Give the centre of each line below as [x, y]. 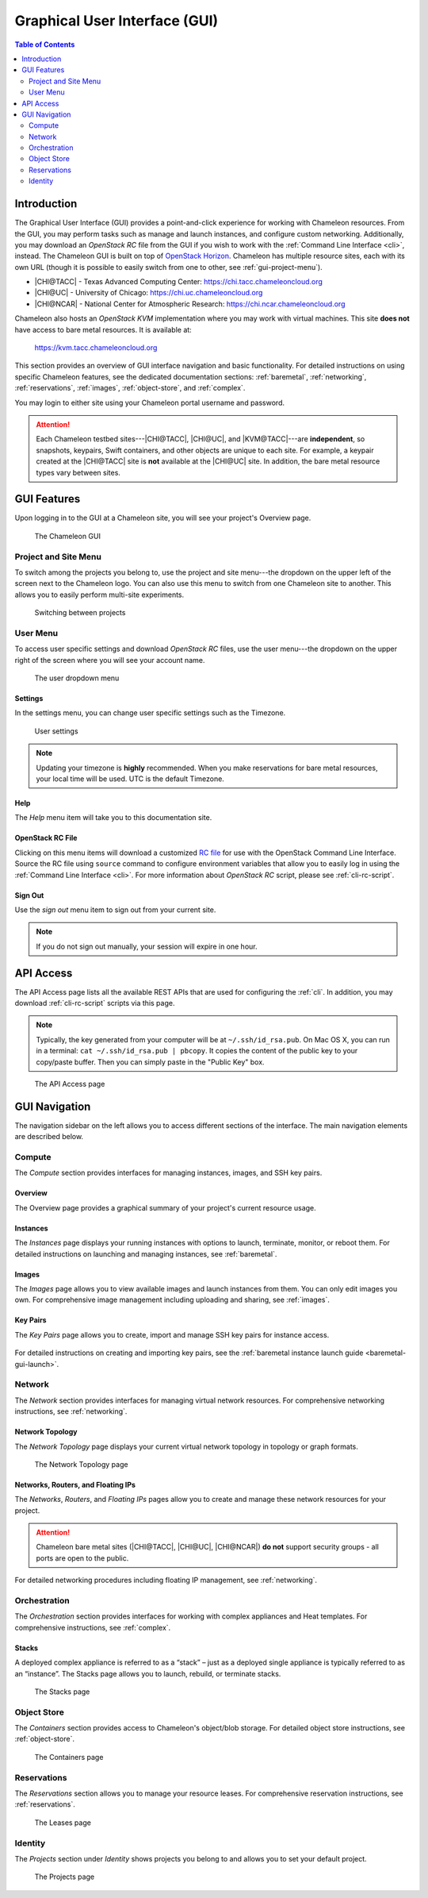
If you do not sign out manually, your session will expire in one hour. [147, 946]
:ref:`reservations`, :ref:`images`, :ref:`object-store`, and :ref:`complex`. [130, 388]
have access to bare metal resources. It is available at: [103, 329]
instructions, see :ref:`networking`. [71, 1411]
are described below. [49, 1137]
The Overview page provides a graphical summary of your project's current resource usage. [165, 1207]
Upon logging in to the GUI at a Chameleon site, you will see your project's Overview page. [163, 518]
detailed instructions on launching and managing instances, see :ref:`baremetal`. [146, 1253]
